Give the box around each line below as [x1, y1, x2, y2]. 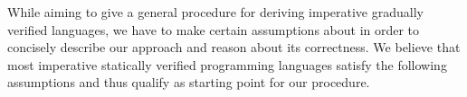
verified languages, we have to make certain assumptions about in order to [7, 20, 420, 39]
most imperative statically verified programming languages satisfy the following [7, 55, 447, 74]
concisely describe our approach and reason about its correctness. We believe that [7, 38, 461, 57]
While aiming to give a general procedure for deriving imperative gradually [7, 3, 424, 21]
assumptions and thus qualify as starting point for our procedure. [7, 73, 370, 92]
